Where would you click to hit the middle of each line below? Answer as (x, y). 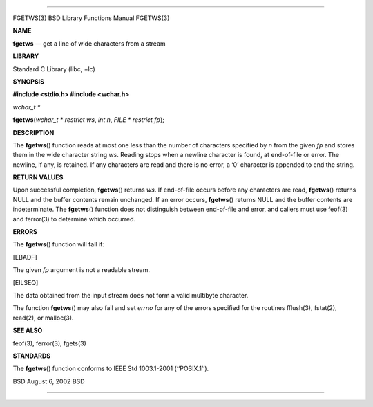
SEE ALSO (28, 331)
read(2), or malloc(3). (43, 318)
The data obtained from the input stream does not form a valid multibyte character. (131, 295)
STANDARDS (32, 356)
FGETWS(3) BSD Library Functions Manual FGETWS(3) (91, 18)
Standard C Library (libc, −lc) (54, 69)
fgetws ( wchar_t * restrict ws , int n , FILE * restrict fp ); (89, 120)
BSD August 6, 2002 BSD (49, 381)
